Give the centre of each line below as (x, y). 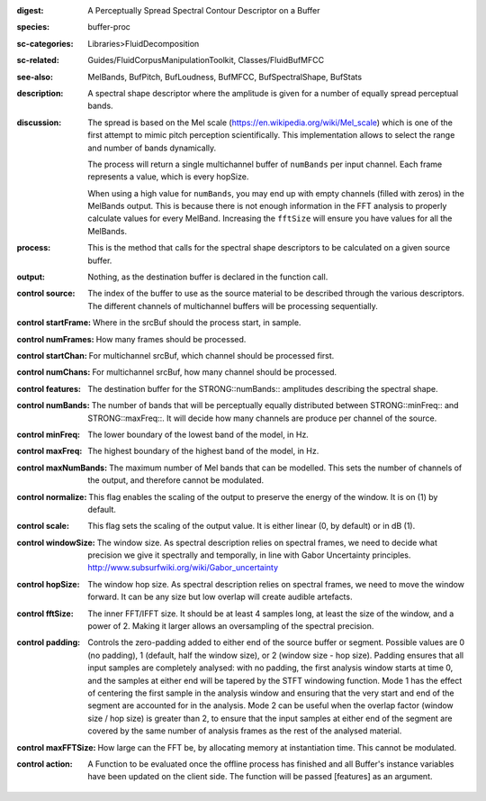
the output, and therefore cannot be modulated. (176, 480)
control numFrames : (55, 339)
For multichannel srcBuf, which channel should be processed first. (211, 355)
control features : (49, 388)
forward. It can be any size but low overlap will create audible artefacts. (220, 597)
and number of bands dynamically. (152, 148)
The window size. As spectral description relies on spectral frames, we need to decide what (267, 542)
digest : (30, 10)
